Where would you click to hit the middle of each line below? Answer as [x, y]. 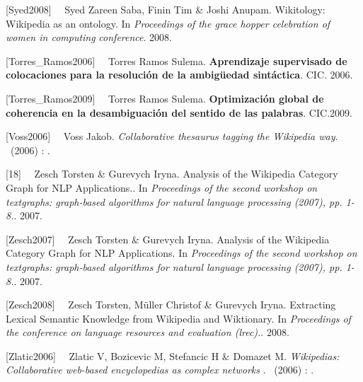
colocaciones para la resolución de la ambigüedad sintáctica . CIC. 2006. [179, 75]
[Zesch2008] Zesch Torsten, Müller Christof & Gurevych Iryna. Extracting [171, 305]
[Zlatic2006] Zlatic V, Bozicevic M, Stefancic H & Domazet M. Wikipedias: [173, 355]
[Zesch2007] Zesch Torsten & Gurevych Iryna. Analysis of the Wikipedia [168, 239]
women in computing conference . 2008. [89, 37]
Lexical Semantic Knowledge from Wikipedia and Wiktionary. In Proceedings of [178, 318]
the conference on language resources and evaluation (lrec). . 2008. [148, 332]
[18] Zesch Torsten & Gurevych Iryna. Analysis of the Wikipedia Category [172, 174]
